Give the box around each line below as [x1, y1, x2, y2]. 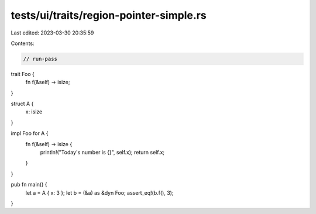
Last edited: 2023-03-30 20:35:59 [11, 29, 94, 36]
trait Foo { [11, 70, 35, 77]
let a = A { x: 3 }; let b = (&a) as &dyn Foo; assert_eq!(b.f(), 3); [25, 189, 174, 196]
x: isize [25, 108, 43, 115]
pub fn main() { [11, 181, 47, 188]
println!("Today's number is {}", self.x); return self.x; [40, 149, 165, 156]
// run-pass [23, 56, 58, 62]
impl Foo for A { [11, 130, 49, 137]
